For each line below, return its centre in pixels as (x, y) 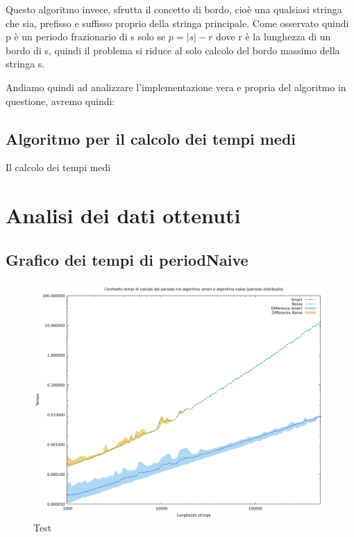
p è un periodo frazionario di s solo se (86, 37)
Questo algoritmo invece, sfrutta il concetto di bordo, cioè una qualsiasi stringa (174, 9)
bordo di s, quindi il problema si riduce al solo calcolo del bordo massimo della (173, 50)
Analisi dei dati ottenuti (123, 215)
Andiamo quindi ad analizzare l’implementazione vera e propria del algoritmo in (176, 87)
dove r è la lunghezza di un (273, 37)
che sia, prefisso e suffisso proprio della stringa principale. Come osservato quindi (177, 23)
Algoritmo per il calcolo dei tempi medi (151, 138)
